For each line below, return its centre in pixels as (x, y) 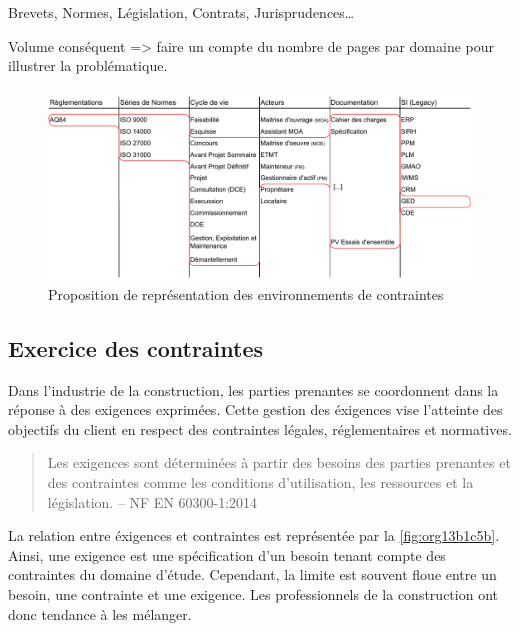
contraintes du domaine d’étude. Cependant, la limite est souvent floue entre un (252, 574)
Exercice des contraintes (136, 347)
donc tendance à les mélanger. (100, 613)
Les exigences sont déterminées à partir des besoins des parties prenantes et (279, 462)
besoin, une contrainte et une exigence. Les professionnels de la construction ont (253, 593)
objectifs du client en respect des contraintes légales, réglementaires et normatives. (260, 428)
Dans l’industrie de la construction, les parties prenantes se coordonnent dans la (253, 389)
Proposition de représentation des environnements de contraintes (246, 293)
